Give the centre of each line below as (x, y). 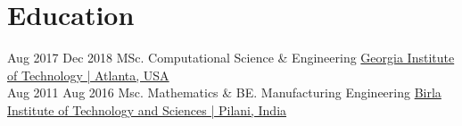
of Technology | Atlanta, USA (88, 75)
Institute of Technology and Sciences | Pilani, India (147, 109)
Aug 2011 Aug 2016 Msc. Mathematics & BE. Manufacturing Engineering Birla (224, 92)
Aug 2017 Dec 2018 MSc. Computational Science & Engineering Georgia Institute (231, 58)
